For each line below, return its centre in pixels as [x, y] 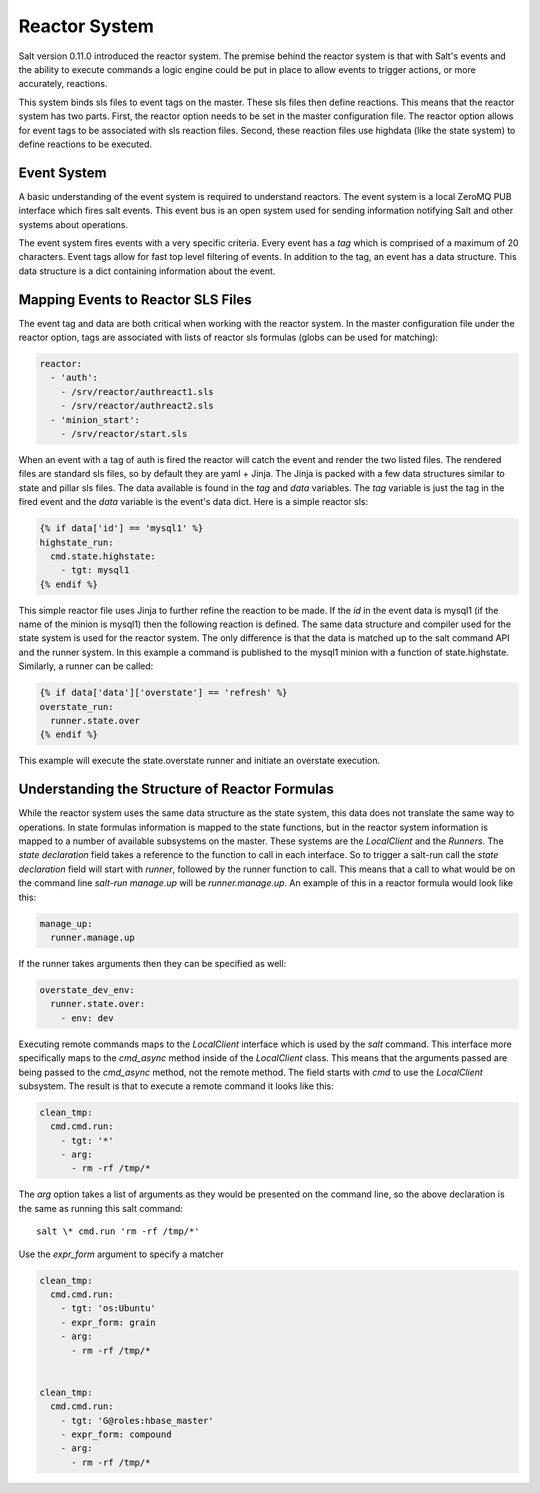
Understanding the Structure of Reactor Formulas [176, 789]
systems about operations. [73, 224]
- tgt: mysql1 [95, 570]
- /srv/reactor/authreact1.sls [137, 391]
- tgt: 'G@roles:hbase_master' [137, 1420]
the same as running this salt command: [101, 1208]
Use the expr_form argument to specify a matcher [121, 1254]
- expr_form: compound [116, 1434]
